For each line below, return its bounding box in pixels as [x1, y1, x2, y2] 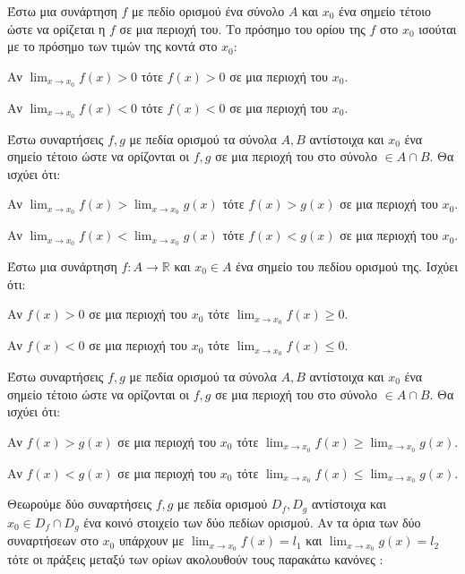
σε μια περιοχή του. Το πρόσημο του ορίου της [119, 19, 366, 38]
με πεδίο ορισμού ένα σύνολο [132, 2, 285, 20]
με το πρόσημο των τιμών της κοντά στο [7, 37, 218, 56]
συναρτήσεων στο [7, 531, 99, 550]
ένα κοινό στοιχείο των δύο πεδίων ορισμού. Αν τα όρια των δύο [83, 512, 421, 531]
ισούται [418, 19, 457, 38]
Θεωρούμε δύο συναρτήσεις [7, 494, 151, 513]
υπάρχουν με [118, 531, 185, 550]
